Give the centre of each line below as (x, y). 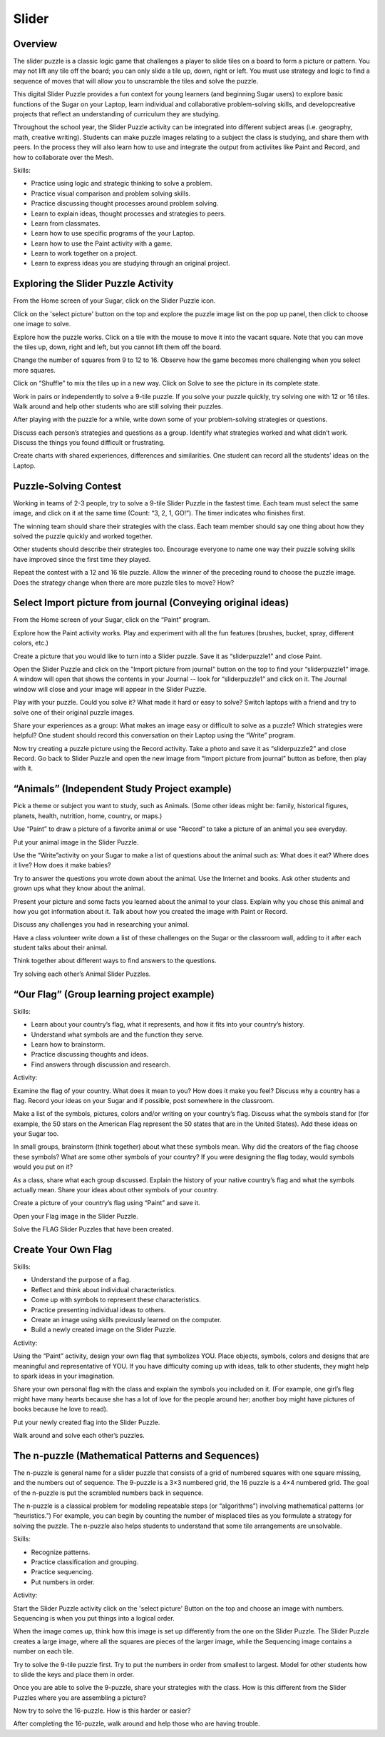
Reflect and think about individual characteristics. (104, 1289)
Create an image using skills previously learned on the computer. (126, 1320)
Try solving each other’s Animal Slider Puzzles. (82, 974)
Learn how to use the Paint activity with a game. (102, 243)
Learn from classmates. (66, 223)
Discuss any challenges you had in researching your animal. (101, 925)
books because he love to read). (61, 1409)
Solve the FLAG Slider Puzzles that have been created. (93, 1229)
